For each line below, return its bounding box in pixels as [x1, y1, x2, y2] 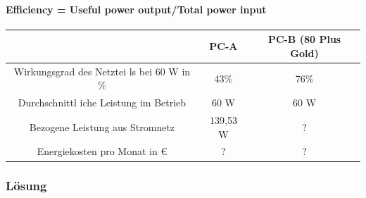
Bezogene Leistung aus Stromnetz [29, 119, 175, 134]
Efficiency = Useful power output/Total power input [6, 1, 267, 16]
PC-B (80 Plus [267, 32, 341, 47]
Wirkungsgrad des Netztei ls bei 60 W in [13, 63, 191, 78]
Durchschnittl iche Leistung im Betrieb [18, 95, 187, 110]
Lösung [6, 177, 47, 194]
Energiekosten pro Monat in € [37, 144, 168, 159]
